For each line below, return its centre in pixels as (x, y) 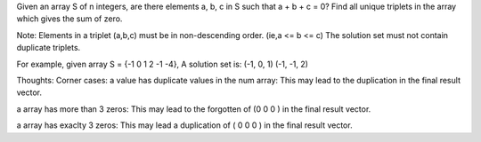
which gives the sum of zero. (69, 19)
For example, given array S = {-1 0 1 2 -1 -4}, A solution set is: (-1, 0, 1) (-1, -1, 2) (163, 64)
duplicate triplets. (49, 48)
